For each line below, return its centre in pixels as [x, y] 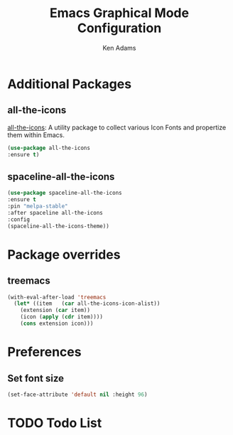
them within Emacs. [36, 135]
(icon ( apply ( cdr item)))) [61, 317]
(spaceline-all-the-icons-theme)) [59, 226]
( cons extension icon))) [57, 324]
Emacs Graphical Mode [119, 13]
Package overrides [64, 254]
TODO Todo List [55, 423]
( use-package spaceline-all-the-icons [65, 193]
